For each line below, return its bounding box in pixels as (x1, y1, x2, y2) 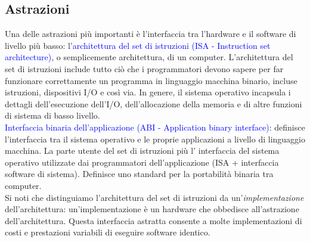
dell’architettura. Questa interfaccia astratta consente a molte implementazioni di (5, 214, 302, 227)
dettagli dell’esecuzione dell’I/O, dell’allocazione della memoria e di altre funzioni (5, 97, 302, 110)
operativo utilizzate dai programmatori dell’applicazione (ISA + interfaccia (5, 156, 279, 168)
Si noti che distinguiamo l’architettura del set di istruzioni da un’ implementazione (5, 191, 304, 203)
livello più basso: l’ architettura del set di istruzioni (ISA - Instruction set (5, 39, 271, 51)
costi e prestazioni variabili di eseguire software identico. (5, 226, 210, 238)
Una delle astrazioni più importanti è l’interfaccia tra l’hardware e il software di (5, 27, 296, 40)
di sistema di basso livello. (5, 109, 100, 122)
